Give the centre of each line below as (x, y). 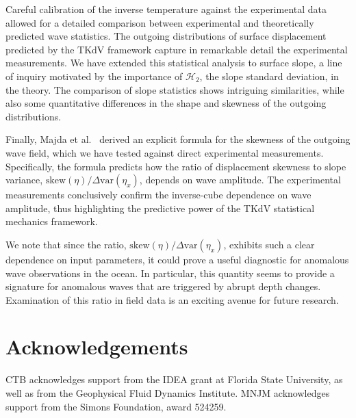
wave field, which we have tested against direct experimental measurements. (165, 152)
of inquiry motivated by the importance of (94, 76)
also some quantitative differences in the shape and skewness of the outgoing (166, 103)
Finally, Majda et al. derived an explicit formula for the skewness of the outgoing (178, 139)
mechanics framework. (52, 221)
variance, (24, 180)
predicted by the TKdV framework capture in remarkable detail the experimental (177, 49)
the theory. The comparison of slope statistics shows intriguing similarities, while (175, 89)
